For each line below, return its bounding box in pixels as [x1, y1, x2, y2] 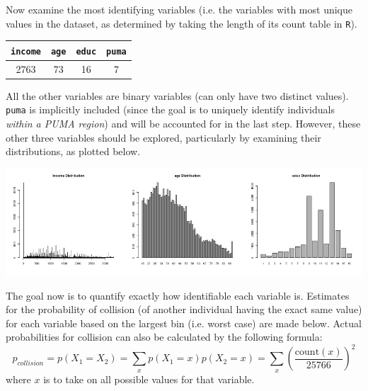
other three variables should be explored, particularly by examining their [6, 130, 321, 144]
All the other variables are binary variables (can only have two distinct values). [6, 88, 349, 103]
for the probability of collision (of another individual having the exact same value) [6, 302, 362, 317]
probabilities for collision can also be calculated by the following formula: [6, 329, 323, 344]
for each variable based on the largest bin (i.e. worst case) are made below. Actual [6, 315, 362, 330]
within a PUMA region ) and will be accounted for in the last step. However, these [6, 116, 361, 130]
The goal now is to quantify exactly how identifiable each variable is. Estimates [6, 288, 350, 302]
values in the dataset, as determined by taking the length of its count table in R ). [6, 16, 357, 30]
